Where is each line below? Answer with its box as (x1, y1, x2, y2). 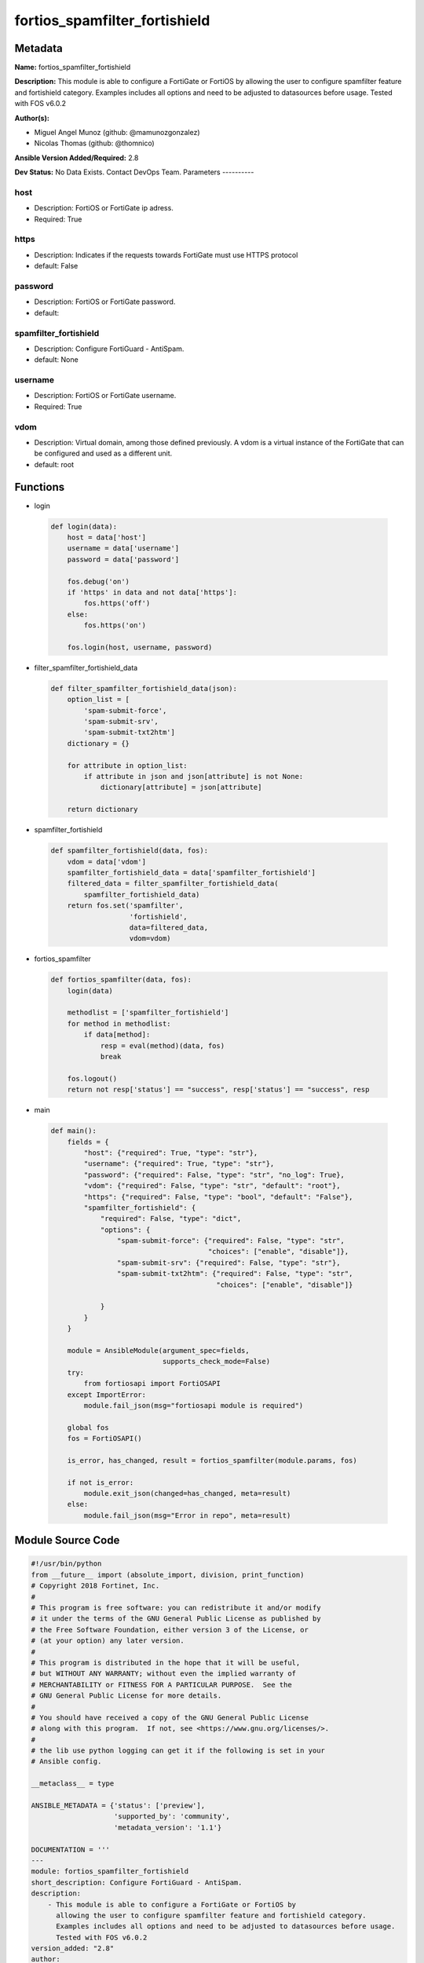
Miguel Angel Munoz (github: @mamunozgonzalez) (34, 128, 200, 137)
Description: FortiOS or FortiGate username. (34, 391, 177, 400)
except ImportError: (67, 1390, 147, 1399)
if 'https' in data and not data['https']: (67, 588, 237, 597)
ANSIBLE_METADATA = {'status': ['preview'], (31, 1801, 206, 1810)
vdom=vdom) (129, 934, 172, 943)
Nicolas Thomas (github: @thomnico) (34, 138, 155, 148)
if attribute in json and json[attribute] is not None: (83, 772, 304, 781)
